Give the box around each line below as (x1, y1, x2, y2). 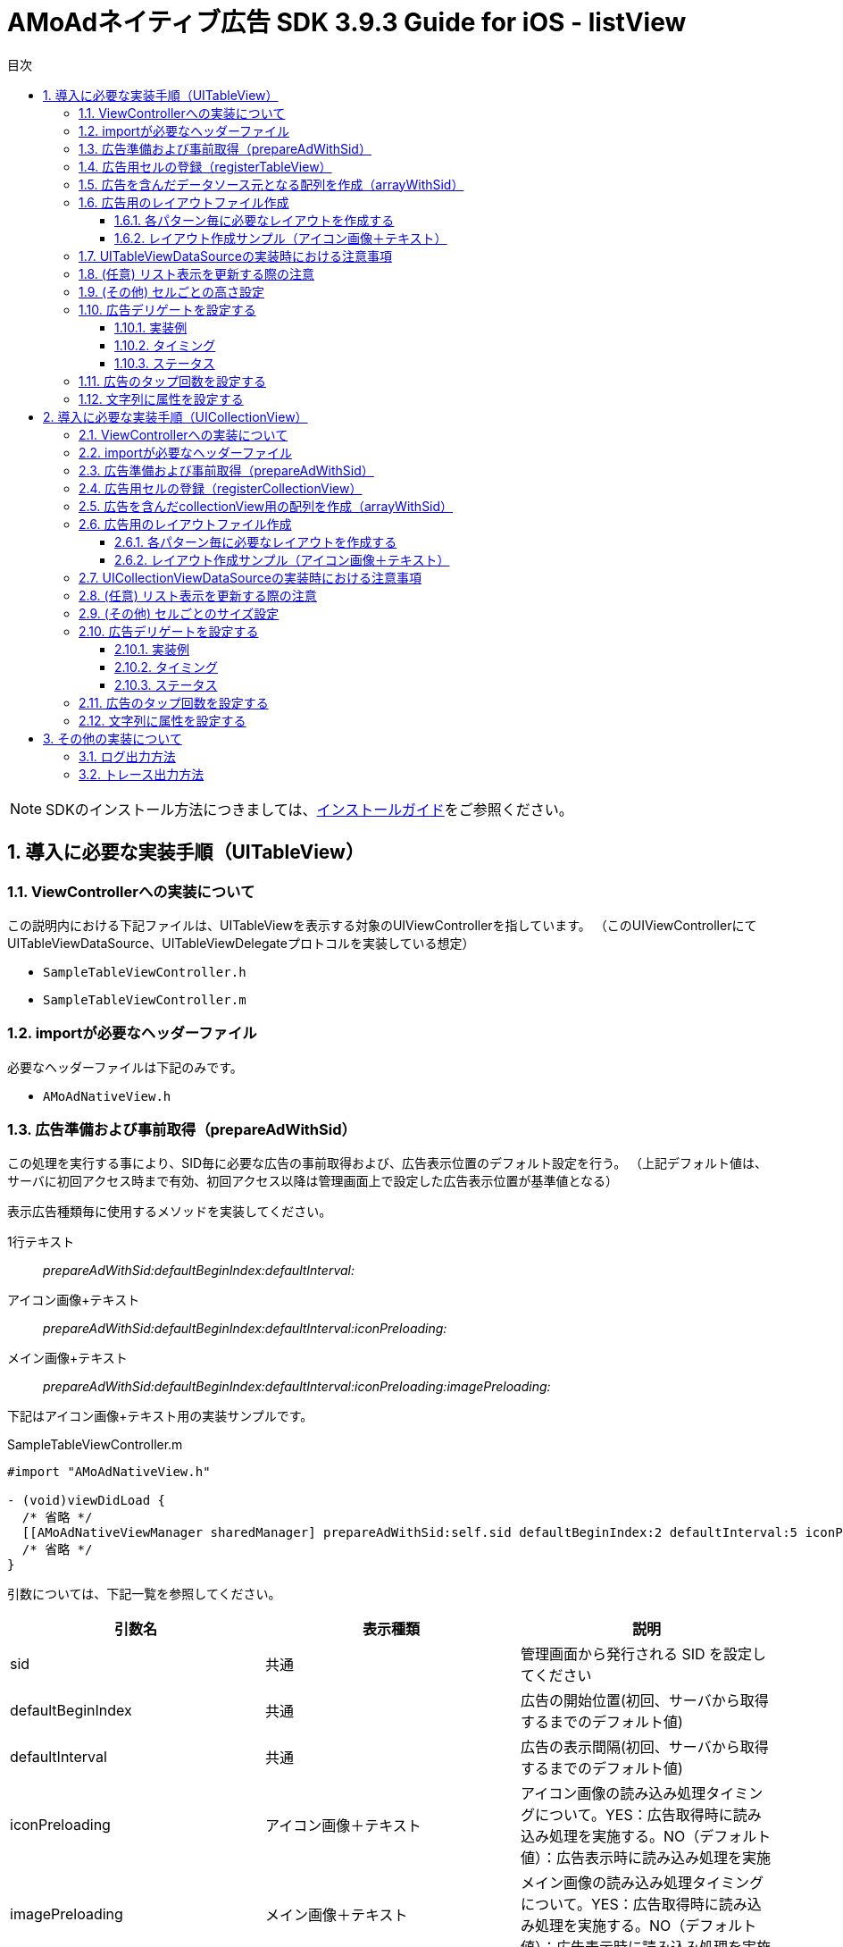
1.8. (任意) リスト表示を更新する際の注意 (79, 265, 314, 281)
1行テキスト (7, 1234, 75, 1250)
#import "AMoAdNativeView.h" (7, 1464, 211, 1480)
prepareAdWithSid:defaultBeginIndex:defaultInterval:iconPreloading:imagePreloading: (43, 1379, 551, 1395)
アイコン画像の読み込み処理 (520, 1784, 706, 1803)
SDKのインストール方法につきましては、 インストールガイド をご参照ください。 (46, 800, 573, 818)
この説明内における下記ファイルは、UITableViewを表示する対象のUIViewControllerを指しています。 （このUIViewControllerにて (7, 917, 757, 933)
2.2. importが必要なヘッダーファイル (79, 444, 292, 460)
